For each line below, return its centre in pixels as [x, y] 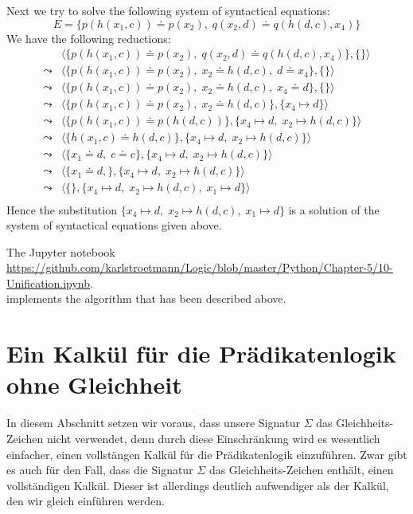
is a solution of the [334, 209]
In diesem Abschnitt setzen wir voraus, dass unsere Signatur [153, 423]
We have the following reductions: [89, 38]
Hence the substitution [62, 209]
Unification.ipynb [49, 283]
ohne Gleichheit [94, 385]
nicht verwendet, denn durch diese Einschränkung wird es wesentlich [213, 438]
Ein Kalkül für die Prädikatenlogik [201, 353]
